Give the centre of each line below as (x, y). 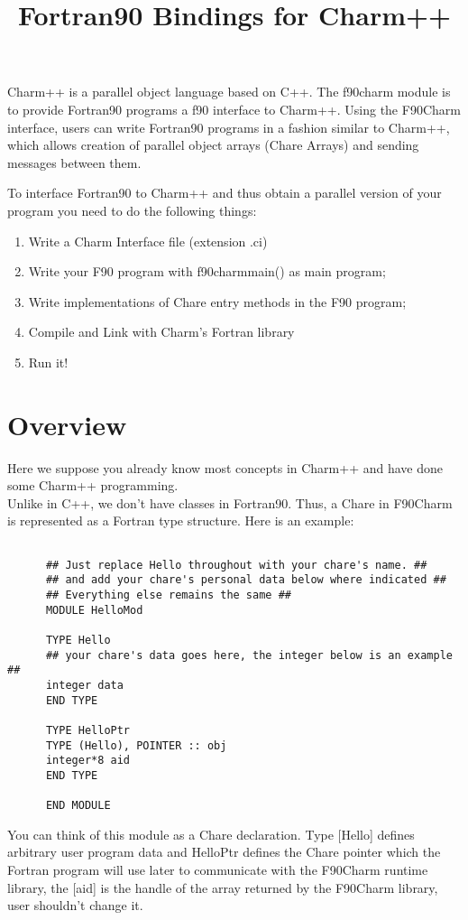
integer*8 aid (88, 761)
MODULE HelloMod (94, 610)
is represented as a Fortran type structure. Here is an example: (181, 520)
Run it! (48, 362)
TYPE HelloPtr (88, 730)
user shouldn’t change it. (75, 905)
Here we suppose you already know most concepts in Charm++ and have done (225, 467)
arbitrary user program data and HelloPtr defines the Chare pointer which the (224, 852)
